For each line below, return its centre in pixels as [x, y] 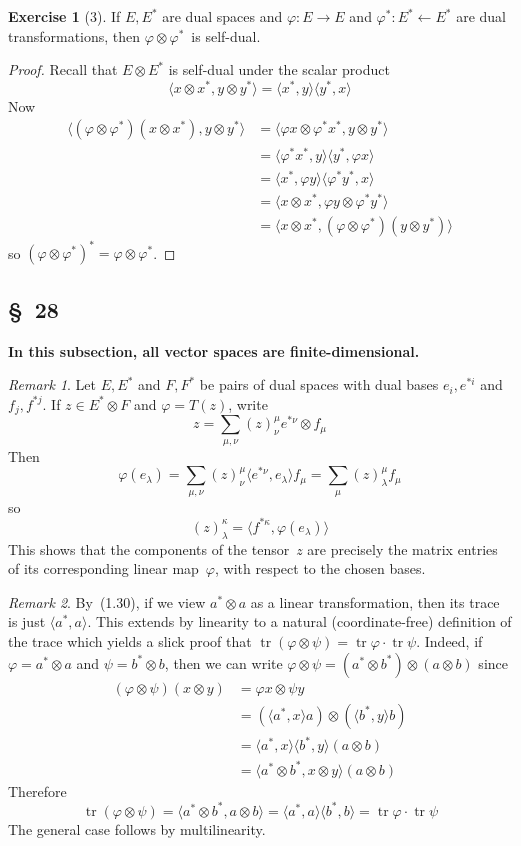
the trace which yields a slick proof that [130, 640]
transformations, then [74, 35]
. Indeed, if [449, 640]
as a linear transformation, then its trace [375, 601]
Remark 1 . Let [52, 384]
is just [27, 621]
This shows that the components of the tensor [149, 548]
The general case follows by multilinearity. [137, 828]
